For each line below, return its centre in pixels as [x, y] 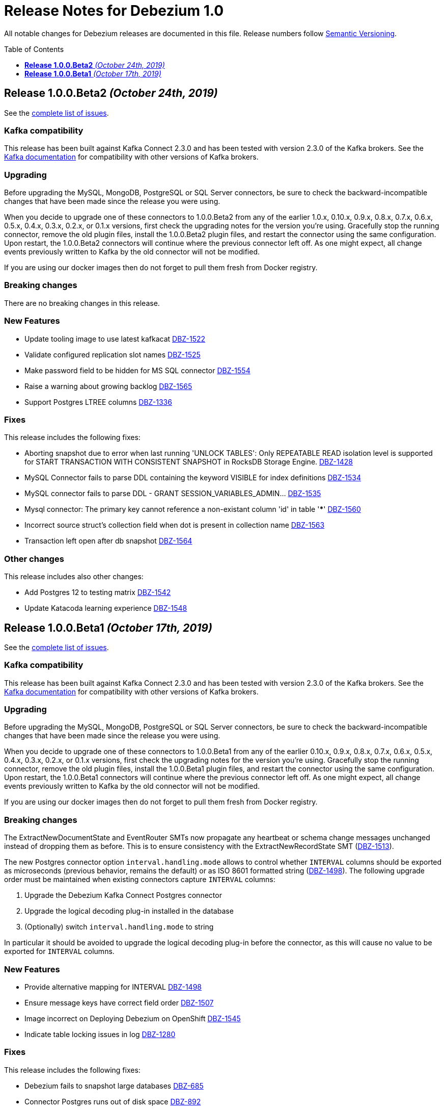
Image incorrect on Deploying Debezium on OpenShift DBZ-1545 [133, 1018]
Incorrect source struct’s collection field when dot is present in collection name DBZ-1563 [175, 525]
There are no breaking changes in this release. [82, 303]
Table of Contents [34, 49]
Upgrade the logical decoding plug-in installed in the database [129, 911]
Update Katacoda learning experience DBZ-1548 [106, 608]
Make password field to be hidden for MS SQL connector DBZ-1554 [137, 370]
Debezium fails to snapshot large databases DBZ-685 [114, 1086]
